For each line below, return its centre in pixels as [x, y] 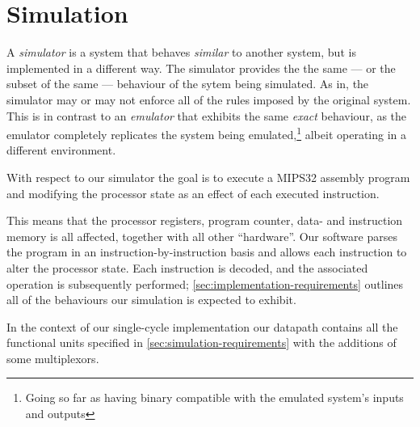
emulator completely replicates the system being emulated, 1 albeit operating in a [207, 133]
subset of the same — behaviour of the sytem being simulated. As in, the [188, 84]
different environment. [61, 150]
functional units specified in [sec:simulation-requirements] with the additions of [202, 342]
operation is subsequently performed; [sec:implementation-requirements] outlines [205, 283]
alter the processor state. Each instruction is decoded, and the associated [187, 267]
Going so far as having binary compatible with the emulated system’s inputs [214, 397]
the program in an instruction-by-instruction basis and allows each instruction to [207, 252]
